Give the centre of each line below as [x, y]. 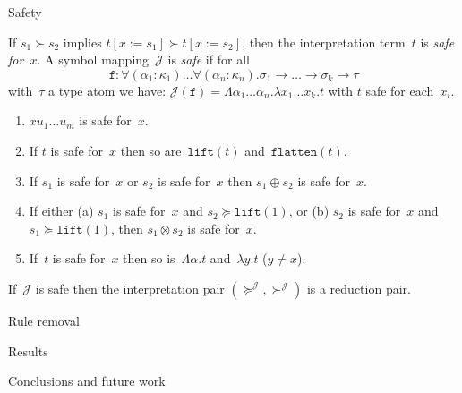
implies [82, 42]
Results [28, 350]
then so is [149, 258]
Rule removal [44, 320]
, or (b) [309, 211]
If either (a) [61, 211]
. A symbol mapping [93, 60]
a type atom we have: [107, 90]
